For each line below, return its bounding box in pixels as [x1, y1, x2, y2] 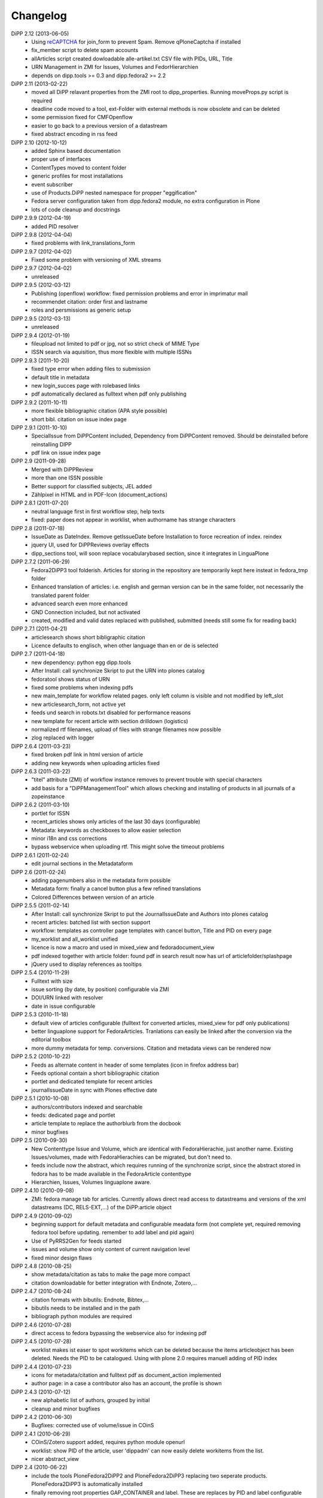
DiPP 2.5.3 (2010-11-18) [11, 1011, 69, 1018]
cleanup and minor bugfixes [31, 1405, 100, 1412]
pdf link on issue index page [31, 449, 101, 457]
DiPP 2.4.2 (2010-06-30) [11, 1414, 72, 1420]
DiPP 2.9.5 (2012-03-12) [11, 282, 71, 289]
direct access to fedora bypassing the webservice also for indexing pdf [31, 1330, 207, 1337]
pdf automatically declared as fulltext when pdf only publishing [31, 390, 187, 398]
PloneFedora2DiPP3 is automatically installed [31, 1481, 143, 1488]
